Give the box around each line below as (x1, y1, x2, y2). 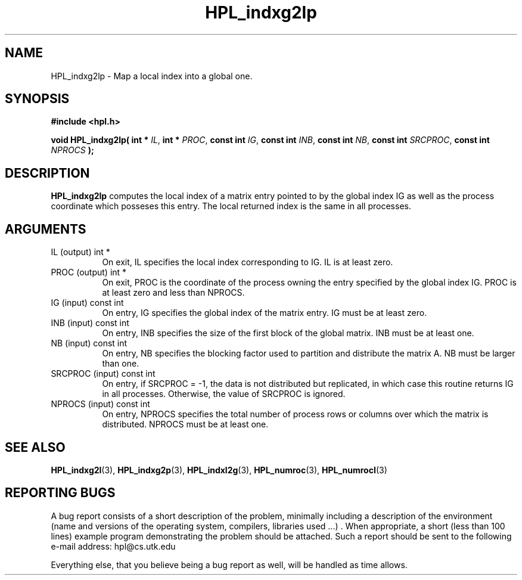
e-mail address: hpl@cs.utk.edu (51, 541, 176, 551)
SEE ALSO (5, 439, 66, 455)
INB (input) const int (51, 318, 129, 328)
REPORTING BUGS (5, 485, 116, 501)
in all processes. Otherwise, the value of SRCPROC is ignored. (102, 389, 346, 399)
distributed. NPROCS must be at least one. (102, 419, 269, 430)
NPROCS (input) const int (51, 399, 150, 410)
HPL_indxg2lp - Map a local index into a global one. (51, 70, 253, 81)
